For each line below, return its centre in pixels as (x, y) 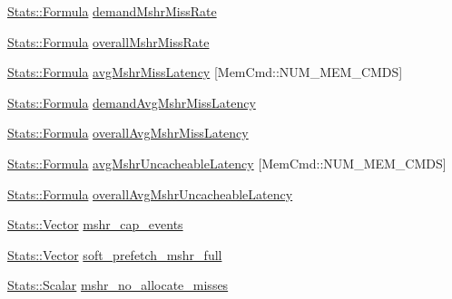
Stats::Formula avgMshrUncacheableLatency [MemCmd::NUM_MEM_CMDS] (227, 163)
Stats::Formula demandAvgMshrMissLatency (132, 102)
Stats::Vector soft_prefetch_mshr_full (115, 254)
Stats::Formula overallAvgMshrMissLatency (128, 133)
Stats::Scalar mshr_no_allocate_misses (118, 285)
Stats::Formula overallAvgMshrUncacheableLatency (150, 193)
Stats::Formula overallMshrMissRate (108, 41)
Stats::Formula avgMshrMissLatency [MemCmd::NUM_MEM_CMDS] (205, 72)
